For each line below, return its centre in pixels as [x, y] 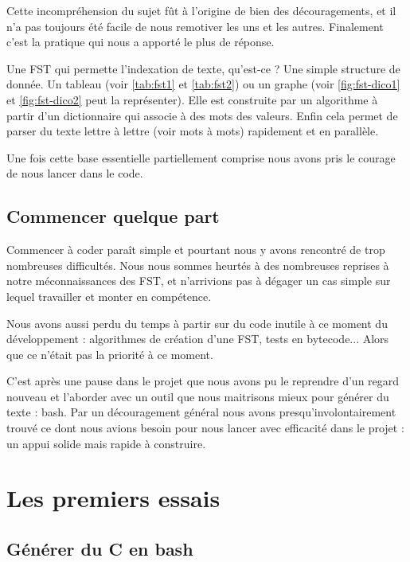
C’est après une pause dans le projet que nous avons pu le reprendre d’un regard [203, 381]
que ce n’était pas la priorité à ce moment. [110, 354]
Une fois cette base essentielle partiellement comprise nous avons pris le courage [201, 157]
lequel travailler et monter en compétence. [109, 296]
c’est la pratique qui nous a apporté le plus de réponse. [141, 42]
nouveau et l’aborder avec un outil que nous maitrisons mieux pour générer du [198, 396]
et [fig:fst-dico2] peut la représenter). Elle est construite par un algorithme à [192, 99]
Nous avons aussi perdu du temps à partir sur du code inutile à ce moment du [197, 323]
